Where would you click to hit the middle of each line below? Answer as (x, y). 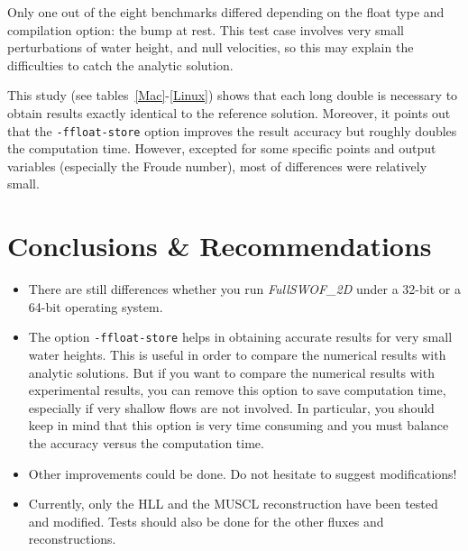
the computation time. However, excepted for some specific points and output (222, 148)
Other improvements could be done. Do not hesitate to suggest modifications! (243, 473)
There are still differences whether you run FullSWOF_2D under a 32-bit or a (244, 289)
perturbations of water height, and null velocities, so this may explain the (211, 47)
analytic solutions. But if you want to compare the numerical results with (231, 372)
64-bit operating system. (96, 306)
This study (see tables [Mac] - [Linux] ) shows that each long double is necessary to (233, 95)
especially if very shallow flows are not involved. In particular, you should (231, 407)
